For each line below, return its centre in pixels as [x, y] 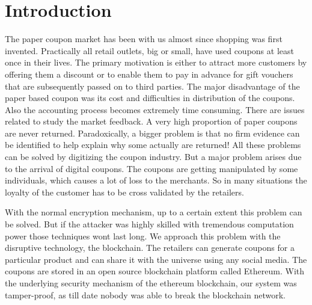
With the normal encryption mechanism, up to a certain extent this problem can [154, 212]
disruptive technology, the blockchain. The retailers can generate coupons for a [150, 248]
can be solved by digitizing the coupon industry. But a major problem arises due [153, 157]
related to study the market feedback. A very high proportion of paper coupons [151, 121]
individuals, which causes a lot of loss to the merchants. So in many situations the [156, 180]
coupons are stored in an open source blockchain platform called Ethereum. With [155, 271]
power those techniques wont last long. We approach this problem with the [143, 236]
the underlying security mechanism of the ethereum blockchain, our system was [151, 283]
